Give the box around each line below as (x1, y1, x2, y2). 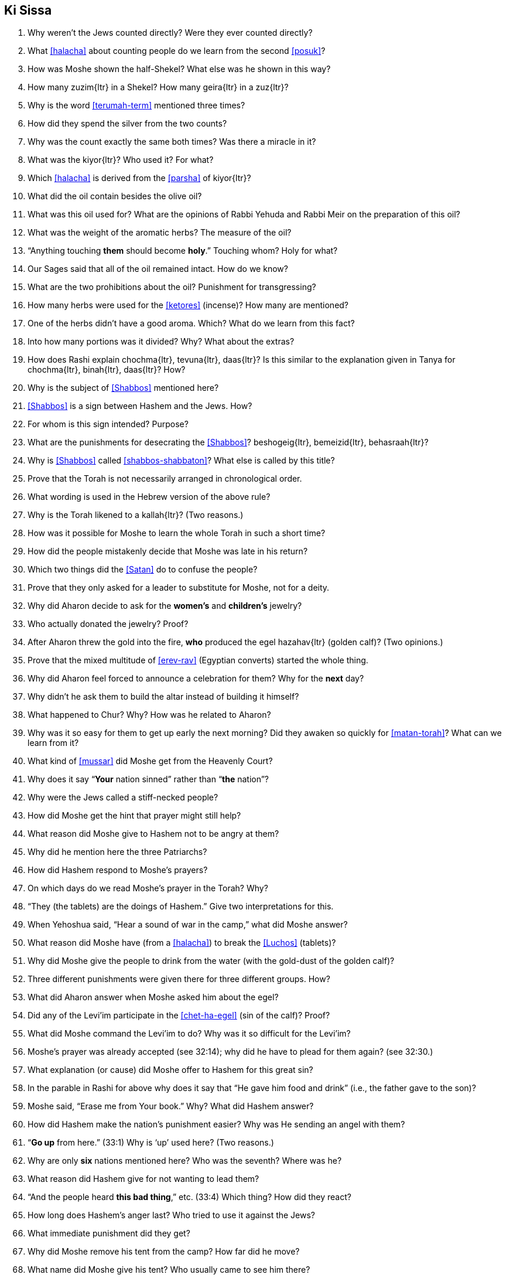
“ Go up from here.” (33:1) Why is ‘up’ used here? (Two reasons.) (28, 1137, 274, 1148)
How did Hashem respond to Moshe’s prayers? (28, 865, 208, 875)
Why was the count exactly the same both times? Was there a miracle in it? (28, 137, 316, 147)
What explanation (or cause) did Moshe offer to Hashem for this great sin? (28, 1065, 313, 1075)
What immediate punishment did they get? (28, 1228, 190, 1239)
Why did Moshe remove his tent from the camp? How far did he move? (28, 1246, 300, 1257)
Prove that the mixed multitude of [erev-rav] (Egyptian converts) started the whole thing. (28, 655, 368, 666)
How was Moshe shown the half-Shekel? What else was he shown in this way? (28, 64, 331, 74)
